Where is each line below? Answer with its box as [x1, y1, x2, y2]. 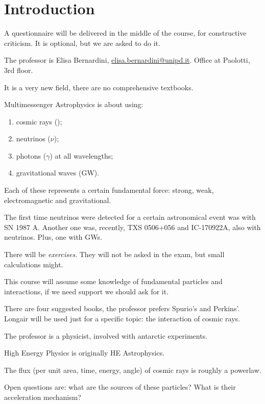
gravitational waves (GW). [16, 167, 100, 178]
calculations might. [4, 259, 63, 269]
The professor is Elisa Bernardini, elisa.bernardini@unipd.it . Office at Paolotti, [4, 55, 250, 65]
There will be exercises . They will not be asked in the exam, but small [4, 249, 225, 260]
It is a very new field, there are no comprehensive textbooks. [4, 82, 194, 92]
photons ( [16, 150, 46, 161]
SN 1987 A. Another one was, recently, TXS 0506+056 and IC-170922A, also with [4, 221, 261, 232]
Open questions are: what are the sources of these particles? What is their [4, 382, 236, 392]
